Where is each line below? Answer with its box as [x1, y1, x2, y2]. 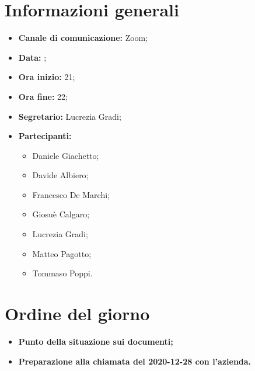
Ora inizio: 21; [18, 71, 75, 83]
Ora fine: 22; [18, 90, 68, 102]
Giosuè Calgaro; [32, 208, 90, 220]
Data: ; [18, 51, 47, 63]
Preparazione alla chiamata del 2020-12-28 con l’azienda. [18, 355, 251, 367]
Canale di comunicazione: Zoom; [18, 32, 148, 44]
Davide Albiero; [32, 169, 89, 181]
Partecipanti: [18, 130, 72, 142]
